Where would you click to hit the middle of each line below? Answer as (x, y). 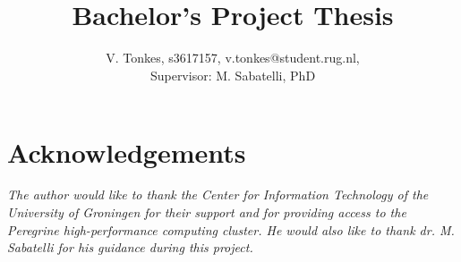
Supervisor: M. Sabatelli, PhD (233, 75)
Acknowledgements (127, 152)
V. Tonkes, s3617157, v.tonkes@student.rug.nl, (233, 58)
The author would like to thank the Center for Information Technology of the (218, 194)
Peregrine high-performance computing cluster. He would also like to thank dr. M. (231, 229)
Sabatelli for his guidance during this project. (130, 247)
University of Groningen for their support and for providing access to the (207, 212)
